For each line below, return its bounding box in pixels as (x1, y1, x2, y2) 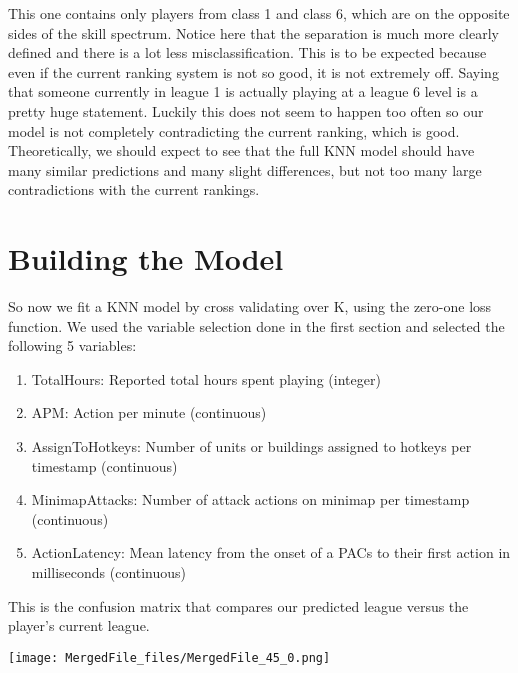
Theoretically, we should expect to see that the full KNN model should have (8, 140, 475, 161)
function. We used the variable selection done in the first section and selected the (8, 315, 505, 336)
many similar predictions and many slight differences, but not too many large (8, 159, 482, 180)
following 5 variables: (8, 335, 137, 356)
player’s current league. (8, 615, 150, 636)
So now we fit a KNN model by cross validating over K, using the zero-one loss (8, 296, 492, 317)
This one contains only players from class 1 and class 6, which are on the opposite (8, 3, 510, 23)
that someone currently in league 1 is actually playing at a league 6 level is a (8, 81, 478, 102)
